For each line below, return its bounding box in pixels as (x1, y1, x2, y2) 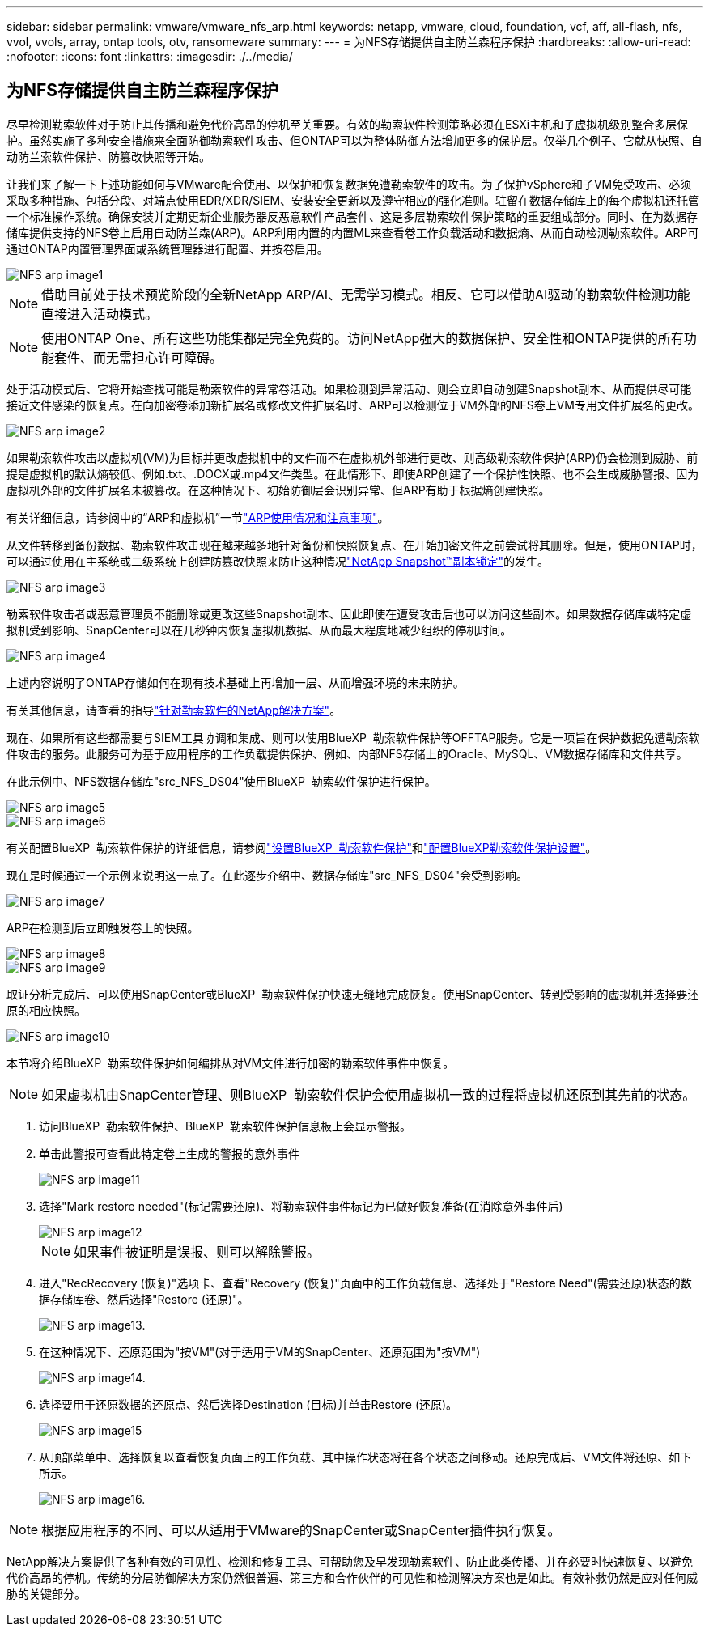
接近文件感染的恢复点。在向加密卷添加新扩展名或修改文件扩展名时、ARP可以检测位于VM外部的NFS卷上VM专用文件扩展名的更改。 (6, 397, 700, 412)
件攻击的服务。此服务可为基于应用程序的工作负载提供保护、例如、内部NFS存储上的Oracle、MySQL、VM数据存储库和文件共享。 (6, 746, 688, 761)
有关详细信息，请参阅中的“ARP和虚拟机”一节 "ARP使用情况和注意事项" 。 (6, 510, 389, 524)
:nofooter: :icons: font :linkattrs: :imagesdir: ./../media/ (6, 49, 293, 63)
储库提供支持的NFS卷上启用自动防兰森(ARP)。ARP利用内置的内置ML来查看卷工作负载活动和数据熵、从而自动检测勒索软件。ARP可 (6, 225, 699, 240)
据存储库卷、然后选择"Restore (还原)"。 (39, 1292, 249, 1306)
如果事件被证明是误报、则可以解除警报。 (74, 1243, 321, 1260)
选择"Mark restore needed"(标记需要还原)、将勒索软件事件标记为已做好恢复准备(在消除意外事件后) (39, 1198, 563, 1213)
